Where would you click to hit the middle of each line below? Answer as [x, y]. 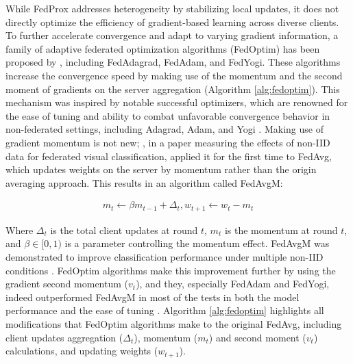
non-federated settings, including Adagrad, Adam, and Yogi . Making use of [165, 129]
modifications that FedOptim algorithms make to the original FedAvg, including [174, 323]
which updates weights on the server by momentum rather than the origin [161, 169]
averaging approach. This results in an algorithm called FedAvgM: [144, 182]
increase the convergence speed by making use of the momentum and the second [174, 75]
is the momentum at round [281, 230]
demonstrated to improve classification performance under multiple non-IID [165, 256]
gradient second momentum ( [67, 284]
